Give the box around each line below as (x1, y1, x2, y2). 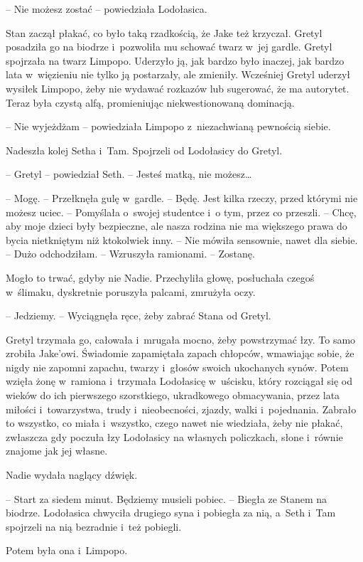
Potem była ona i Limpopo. (6, 543, 128, 558)
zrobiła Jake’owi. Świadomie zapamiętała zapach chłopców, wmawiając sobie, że (6, 346, 354, 361)
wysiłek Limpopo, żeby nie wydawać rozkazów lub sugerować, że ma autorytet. (6, 80, 350, 95)
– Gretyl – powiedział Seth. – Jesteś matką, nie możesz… (6, 166, 252, 181)
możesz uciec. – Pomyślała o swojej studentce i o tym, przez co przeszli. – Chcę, (6, 204, 357, 219)
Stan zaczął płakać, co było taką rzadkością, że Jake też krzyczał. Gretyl (6, 25, 323, 40)
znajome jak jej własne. (6, 443, 108, 458)
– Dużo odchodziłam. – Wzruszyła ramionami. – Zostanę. (6, 246, 255, 261)
